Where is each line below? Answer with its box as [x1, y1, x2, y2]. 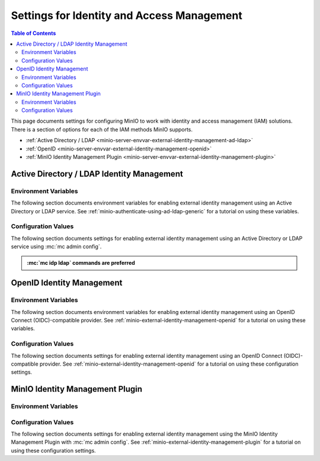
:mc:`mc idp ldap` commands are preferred [27, 260, 136, 267]
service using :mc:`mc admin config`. [11, 243, 102, 250]
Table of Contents [11, 30, 56, 37]
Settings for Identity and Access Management [11, 9, 242, 22]
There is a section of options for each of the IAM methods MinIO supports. [11, 126, 193, 133]
